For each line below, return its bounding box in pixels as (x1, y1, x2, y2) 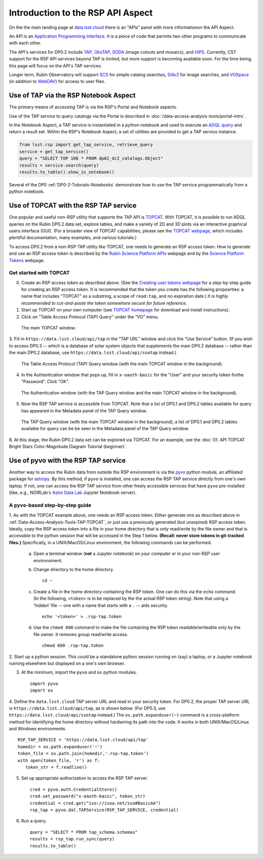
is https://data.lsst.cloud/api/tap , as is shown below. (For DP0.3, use (9, 705, 166, 711)
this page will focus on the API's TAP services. (9, 62, 102, 68)
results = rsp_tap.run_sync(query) (30, 836, 115, 842)
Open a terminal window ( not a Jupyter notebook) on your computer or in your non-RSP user (33, 551, 220, 556)
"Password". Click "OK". (21, 379, 70, 385)
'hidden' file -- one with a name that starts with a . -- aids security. (33, 602, 169, 608)
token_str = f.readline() (25, 764, 87, 770)
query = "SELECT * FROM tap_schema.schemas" (30, 829, 138, 835)
